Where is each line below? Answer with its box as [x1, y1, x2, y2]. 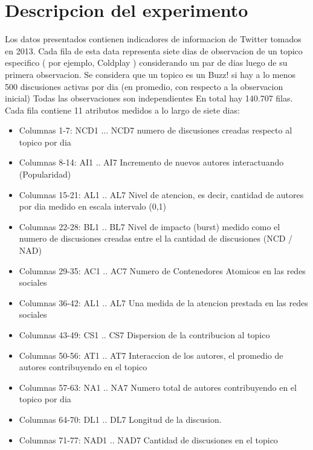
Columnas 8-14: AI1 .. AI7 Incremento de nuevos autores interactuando [19, 156, 284, 169]
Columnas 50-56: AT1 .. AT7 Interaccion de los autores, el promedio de [19, 349, 283, 361]
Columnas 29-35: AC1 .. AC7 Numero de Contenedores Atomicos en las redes [19, 264, 306, 277]
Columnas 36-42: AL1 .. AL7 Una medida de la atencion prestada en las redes [19, 296, 308, 309]
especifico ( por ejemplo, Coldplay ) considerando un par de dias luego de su [5, 56, 288, 69]
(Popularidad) [19, 168, 71, 181]
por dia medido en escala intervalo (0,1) [19, 200, 167, 213]
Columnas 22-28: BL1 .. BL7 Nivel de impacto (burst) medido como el [19, 220, 280, 233]
